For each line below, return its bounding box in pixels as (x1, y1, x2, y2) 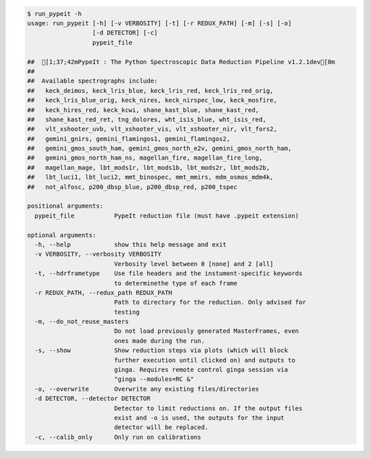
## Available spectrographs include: (27, 77, 158, 85)
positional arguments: (27, 202, 104, 210)
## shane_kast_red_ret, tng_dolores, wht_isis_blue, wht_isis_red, (27, 116, 267, 123)
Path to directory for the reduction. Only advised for (113, 298, 306, 306)
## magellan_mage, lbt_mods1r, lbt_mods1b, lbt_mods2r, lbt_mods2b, (27, 164, 271, 171)
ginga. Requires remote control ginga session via (113, 366, 289, 374)
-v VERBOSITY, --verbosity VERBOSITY (34, 250, 161, 258)
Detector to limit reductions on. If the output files (113, 404, 303, 412)
